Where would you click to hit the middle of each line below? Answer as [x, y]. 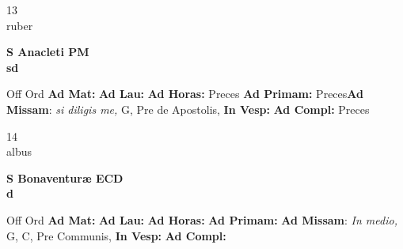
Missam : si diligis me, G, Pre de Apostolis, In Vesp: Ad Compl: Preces [188, 109]
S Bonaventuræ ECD [65, 177]
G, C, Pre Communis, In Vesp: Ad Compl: [116, 235]
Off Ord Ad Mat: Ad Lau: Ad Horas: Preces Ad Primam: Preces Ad [185, 94]
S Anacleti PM [48, 52]
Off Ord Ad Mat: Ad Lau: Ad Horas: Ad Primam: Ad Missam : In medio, [202, 219]
